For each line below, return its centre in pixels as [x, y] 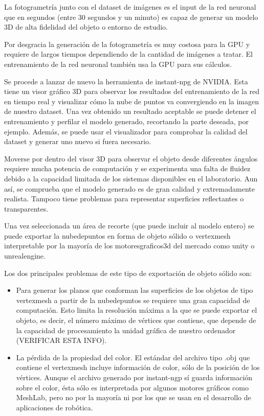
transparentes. [26, 208]
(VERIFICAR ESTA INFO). [61, 340]
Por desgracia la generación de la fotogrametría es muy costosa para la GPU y [127, 44]
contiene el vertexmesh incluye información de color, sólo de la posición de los [138, 367]
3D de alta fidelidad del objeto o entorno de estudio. [86, 27]
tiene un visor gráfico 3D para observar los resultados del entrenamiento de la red [132, 91]
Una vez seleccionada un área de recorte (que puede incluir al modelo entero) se [129, 226]
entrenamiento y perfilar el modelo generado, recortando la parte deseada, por [126, 121]
